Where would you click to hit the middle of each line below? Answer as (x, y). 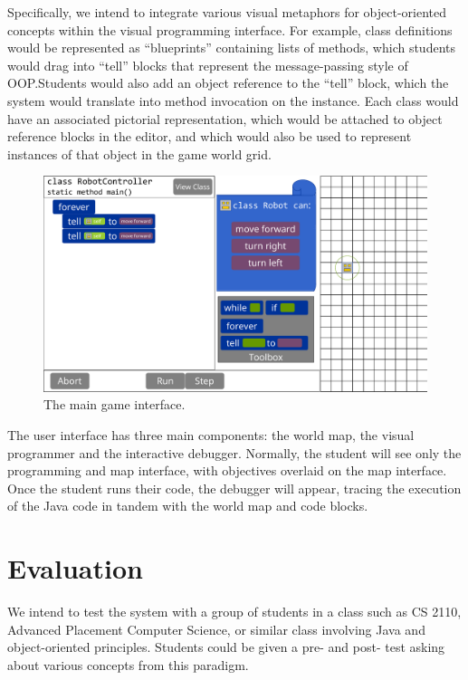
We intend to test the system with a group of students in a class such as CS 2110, (234, 612)
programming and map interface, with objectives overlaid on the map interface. (227, 470)
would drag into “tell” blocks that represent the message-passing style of (208, 65)
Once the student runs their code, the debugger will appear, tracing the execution (234, 488)
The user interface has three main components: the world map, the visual (211, 435)
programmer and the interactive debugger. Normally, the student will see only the (234, 452)
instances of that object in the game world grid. (139, 153)
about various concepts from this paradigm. (128, 664)
